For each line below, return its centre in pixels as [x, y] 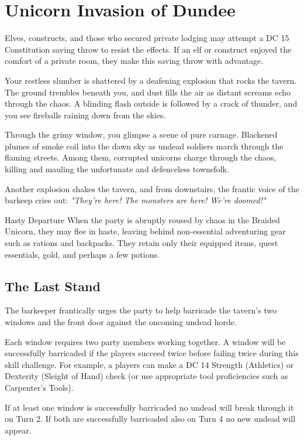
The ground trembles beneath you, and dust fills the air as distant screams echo [148, 92]
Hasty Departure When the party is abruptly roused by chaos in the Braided [142, 219]
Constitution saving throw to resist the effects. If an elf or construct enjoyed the [148, 49]
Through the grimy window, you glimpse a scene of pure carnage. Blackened [141, 134]
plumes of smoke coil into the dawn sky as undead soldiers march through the [144, 146]
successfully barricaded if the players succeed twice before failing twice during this [152, 353]
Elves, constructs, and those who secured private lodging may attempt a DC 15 [147, 38]
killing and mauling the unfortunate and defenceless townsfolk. [117, 169]
